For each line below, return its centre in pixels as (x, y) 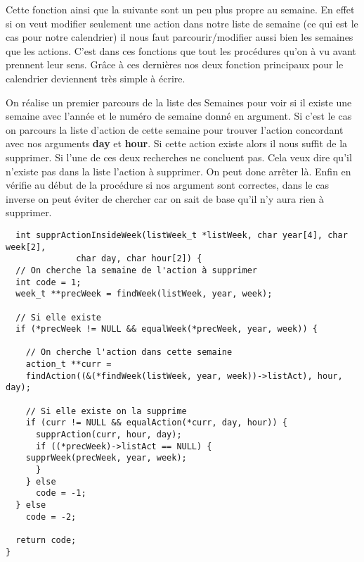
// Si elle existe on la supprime (106, 411)
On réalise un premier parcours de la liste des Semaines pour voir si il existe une (179, 102)
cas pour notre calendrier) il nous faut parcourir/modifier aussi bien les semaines (180, 37)
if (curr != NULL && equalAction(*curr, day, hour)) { (156, 423)
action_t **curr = (69, 364)
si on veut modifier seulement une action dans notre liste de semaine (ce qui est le (182, 23)
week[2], (26, 247)
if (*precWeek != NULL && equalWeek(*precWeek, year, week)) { (167, 329)
